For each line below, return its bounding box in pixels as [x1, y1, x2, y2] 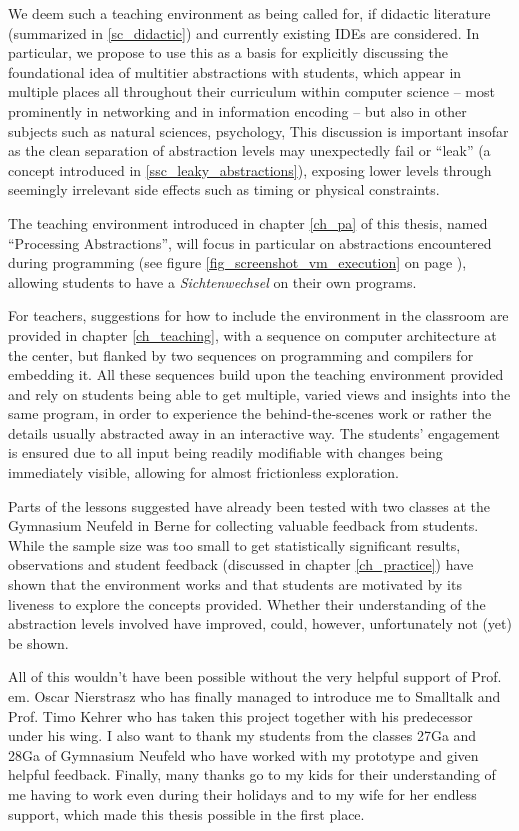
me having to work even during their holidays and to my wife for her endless [8, 783, 477, 804]
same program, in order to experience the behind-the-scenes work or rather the [8, 403, 492, 424]
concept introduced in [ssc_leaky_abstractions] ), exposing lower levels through [8, 159, 492, 180]
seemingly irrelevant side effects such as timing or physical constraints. [8, 179, 440, 200]
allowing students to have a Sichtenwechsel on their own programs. [8, 271, 417, 292]
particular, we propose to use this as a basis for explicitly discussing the [8, 42, 448, 63]
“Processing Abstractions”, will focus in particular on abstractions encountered [8, 232, 492, 253]
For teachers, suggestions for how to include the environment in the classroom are [8, 305, 509, 326]
